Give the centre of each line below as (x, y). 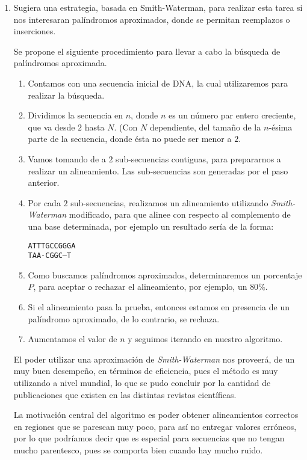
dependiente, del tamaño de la (205, 127)
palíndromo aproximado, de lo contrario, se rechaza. (124, 318)
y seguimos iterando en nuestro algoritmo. (205, 339)
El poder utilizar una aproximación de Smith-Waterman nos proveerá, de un (154, 359)
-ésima (281, 127)
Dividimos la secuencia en (76, 115)
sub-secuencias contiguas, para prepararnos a (198, 158)
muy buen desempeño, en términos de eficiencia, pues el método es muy (146, 371)
